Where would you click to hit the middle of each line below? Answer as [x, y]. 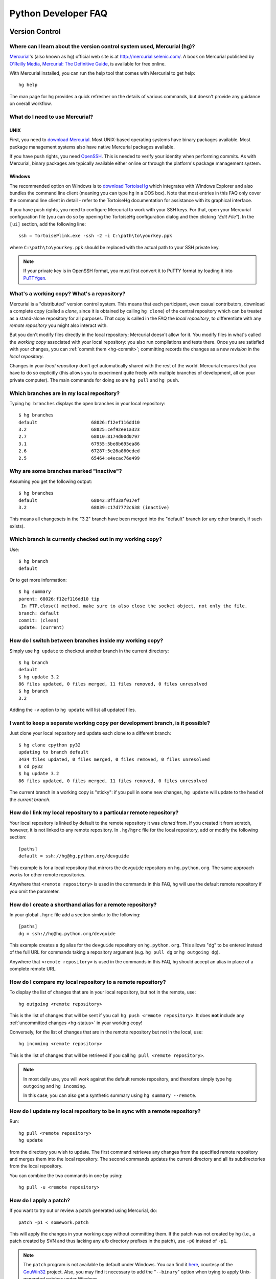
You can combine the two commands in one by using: [66, 1175]
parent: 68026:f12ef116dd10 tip [59, 599]
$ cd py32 [31, 766]
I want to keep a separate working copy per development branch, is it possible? [110, 723]
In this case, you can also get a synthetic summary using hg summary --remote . [110, 1095]
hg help [28, 85]
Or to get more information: [38, 580]
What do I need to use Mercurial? [51, 117]
